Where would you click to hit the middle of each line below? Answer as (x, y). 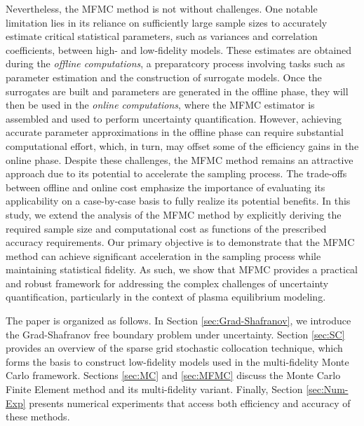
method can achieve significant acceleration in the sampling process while (163, 255)
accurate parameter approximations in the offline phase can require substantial (175, 132)
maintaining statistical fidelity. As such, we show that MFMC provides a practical (182, 269)
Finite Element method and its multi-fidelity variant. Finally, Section (154, 389)
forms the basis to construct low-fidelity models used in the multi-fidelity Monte (177, 361)
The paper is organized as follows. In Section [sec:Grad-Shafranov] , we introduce (178, 321)
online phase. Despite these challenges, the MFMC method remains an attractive (180, 159)
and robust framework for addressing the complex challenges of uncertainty (167, 283)
